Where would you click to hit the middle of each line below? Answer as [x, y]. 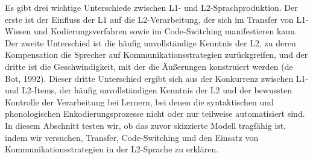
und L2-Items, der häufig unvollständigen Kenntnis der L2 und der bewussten [149, 90]
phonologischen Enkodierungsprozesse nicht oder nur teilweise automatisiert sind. [155, 114]
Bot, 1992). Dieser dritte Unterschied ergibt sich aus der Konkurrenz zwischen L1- [157, 78]
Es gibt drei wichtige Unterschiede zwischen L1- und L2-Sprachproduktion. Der [151, 7]
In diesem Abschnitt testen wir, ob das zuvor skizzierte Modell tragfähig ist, [146, 125]
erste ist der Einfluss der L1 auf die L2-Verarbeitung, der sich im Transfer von [149, 19]
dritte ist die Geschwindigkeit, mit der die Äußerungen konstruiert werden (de [149, 66]
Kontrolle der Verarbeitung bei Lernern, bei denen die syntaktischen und [139, 101]
